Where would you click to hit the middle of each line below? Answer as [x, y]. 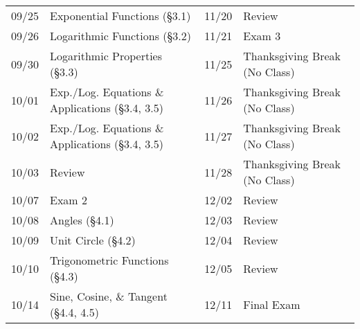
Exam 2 [69, 200]
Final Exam [272, 304]
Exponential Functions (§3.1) [120, 16]
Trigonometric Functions [109, 260]
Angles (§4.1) [82, 220]
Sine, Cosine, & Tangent [109, 296]
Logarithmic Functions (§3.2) [120, 36]
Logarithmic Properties [106, 56]
